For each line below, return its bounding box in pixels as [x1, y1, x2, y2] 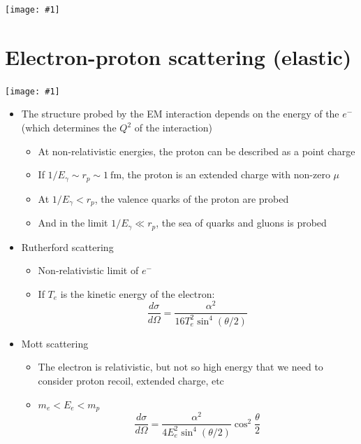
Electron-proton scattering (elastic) [5, 42, 352, 71]
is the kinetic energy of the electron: [60, 286, 215, 301]
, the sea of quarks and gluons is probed [156, 215, 327, 230]
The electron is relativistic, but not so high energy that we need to [38, 359, 323, 374]
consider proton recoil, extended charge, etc [38, 373, 224, 388]
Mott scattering [21, 336, 89, 350]
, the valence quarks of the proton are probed [94, 191, 289, 206]
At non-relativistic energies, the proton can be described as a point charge [38, 143, 355, 158]
